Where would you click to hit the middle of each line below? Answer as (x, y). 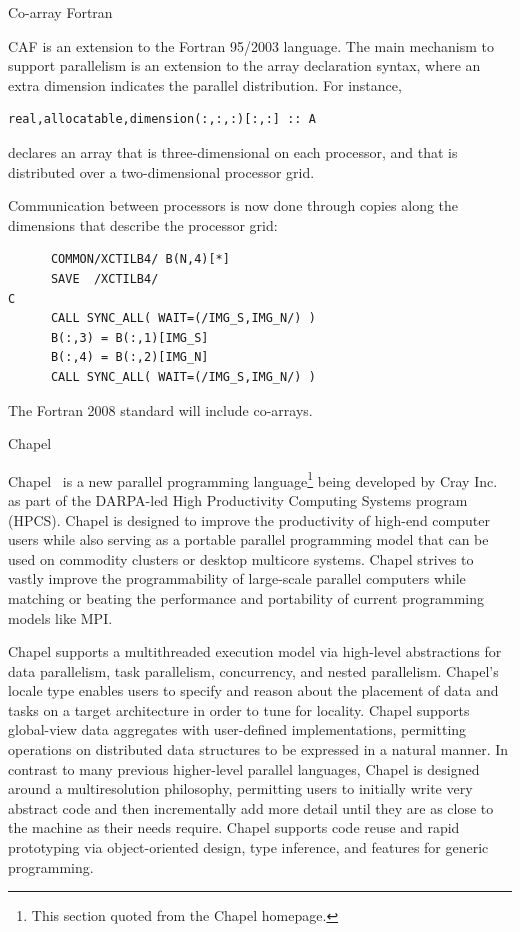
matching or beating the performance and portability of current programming (246, 597)
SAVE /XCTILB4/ (104, 278)
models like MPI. (60, 617)
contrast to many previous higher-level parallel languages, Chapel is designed (244, 768)
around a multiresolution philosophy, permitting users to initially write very (240, 788)
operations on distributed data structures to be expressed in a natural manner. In (258, 749)
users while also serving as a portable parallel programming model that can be (248, 539)
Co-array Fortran (60, 12)
